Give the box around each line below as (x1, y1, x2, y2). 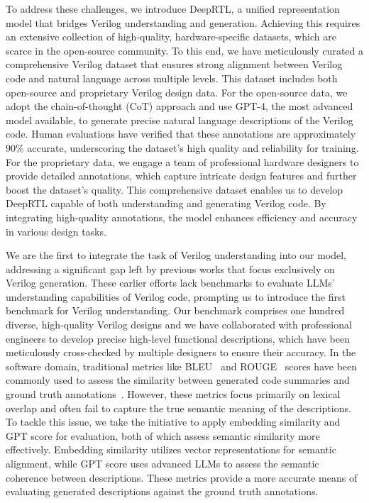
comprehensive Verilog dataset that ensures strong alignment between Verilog (6, 57, 343, 72)
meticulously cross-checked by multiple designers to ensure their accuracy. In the (6, 345, 356, 360)
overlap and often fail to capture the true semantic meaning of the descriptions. (6, 400, 351, 415)
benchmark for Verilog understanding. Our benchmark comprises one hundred (6, 303, 345, 318)
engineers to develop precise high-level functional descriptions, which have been (6, 331, 350, 346)
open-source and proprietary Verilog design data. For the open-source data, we (6, 84, 348, 99)
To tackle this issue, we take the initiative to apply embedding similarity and (6, 414, 341, 429)
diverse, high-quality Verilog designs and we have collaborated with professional (6, 317, 352, 332)
